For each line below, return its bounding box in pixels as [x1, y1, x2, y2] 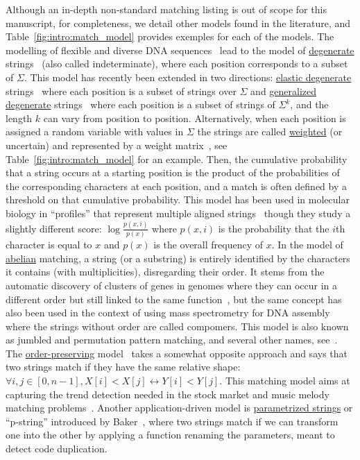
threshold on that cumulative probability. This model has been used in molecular [6, 192, 350, 207]
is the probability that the [218, 221, 329, 235]
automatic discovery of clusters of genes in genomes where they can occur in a [6, 278, 338, 292]
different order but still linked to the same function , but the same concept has [6, 291, 342, 306]
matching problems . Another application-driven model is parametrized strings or [6, 400, 353, 415]
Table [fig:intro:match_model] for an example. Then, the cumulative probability [6, 151, 348, 166]
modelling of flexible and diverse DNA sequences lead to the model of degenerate [6, 42, 354, 57]
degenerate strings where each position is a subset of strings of [6, 97, 275, 112]
